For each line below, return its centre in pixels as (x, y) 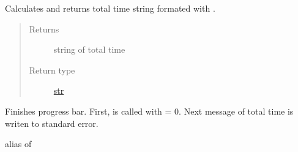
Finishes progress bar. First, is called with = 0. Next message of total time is (149, 111)
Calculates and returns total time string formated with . (110, 8)
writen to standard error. (52, 123)
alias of (18, 144)
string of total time (89, 49)
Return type (52, 70)
